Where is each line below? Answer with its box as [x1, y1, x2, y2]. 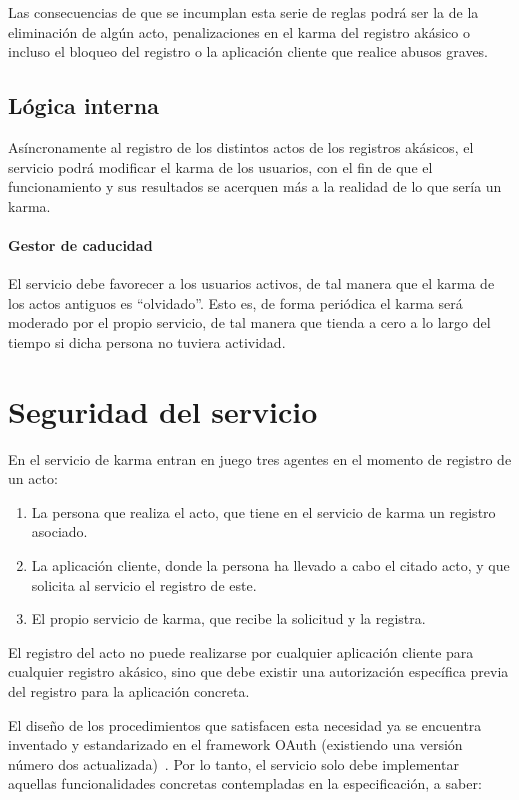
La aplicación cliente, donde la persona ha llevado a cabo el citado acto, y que [31, 555, 510, 576]
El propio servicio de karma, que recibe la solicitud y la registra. [31, 608, 426, 629]
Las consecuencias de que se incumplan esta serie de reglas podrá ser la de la [8, 2, 479, 22]
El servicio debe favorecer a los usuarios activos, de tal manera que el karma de [8, 273, 495, 294]
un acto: [8, 468, 58, 489]
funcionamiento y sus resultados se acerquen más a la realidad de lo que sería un [8, 176, 502, 197]
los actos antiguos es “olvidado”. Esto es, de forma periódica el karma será [8, 292, 463, 313]
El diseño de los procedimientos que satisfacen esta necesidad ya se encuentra [8, 714, 482, 735]
